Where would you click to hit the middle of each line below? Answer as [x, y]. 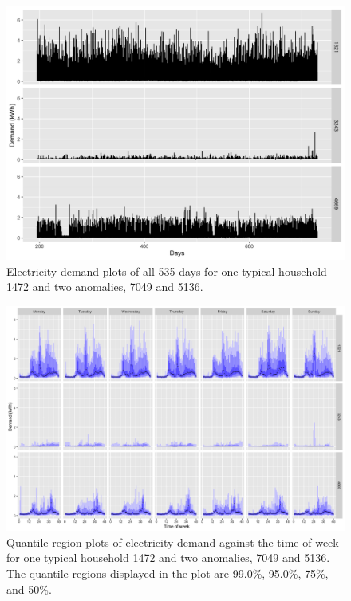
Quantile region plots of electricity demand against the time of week [173, 542]
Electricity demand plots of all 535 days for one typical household [167, 271]
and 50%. [29, 589]
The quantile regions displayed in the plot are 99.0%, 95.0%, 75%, [168, 573]
